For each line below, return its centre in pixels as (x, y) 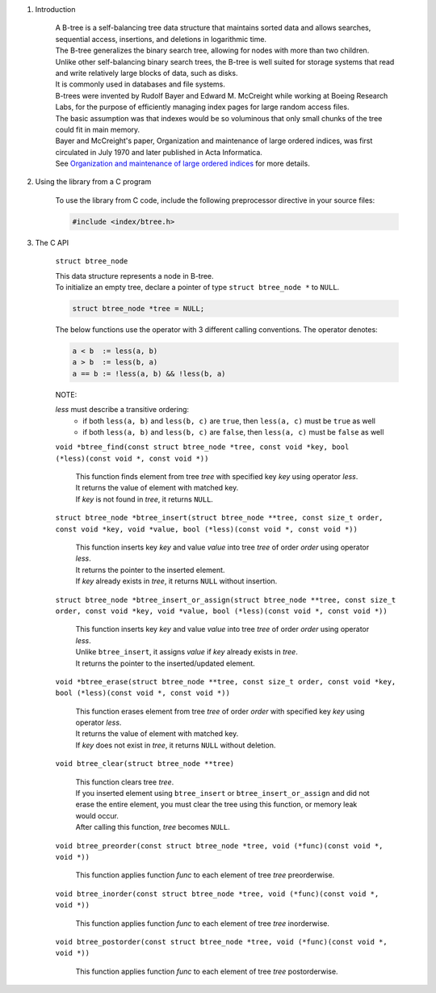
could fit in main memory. (98, 129)
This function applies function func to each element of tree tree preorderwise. (205, 875)
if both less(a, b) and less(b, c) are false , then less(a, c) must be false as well (233, 431)
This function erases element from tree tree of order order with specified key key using (220, 711)
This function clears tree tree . (125, 782)
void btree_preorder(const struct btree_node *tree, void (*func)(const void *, (219, 846)
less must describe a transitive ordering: (122, 410)
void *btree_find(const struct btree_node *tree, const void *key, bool (202, 447)
